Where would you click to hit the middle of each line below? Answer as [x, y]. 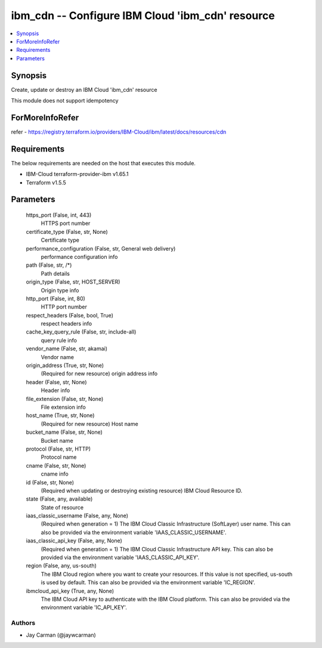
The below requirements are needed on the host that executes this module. [103, 163]
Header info [55, 390]
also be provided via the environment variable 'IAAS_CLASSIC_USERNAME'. [134, 532]
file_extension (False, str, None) [65, 399]
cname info [55, 474]
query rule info [59, 340]
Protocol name [59, 457]
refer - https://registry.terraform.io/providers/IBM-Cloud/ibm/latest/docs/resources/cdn [119, 132]
